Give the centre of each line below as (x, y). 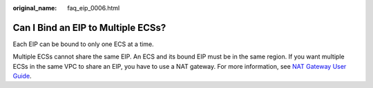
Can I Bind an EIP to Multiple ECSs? (89, 27)
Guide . (22, 76)
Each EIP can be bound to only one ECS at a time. (84, 44)
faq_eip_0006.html (94, 8)
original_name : (35, 8)
